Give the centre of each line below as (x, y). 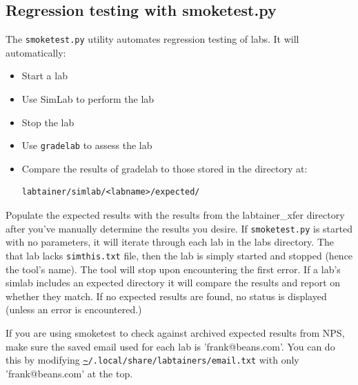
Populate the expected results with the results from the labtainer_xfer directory (175, 215)
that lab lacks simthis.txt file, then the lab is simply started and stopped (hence (179, 255)
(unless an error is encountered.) (74, 309)
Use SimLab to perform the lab (88, 99)
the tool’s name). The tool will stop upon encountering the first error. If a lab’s (173, 269)
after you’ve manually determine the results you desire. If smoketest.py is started (179, 228)
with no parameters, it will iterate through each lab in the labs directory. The (170, 242)
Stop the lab (48, 122)
